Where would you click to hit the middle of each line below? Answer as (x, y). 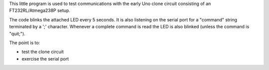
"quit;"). (17, 34)
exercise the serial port (45, 59)
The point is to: (25, 43)
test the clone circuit (43, 52)
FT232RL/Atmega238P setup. (40, 10)
